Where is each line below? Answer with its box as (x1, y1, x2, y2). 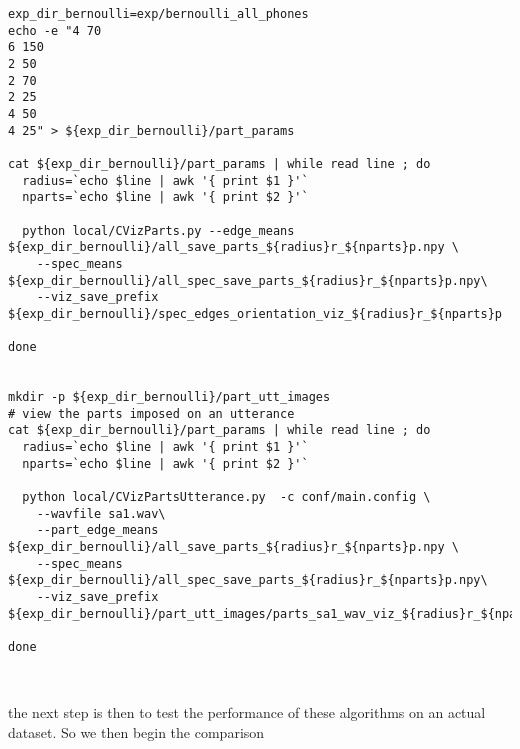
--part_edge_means (36, 523, 159, 538)
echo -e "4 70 (8, 23, 102, 38)
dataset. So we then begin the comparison (8, 721, 265, 742)
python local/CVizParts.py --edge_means (22, 223, 295, 238)
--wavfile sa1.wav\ (36, 506, 166, 521)
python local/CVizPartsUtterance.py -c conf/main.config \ (22, 490, 431, 505)
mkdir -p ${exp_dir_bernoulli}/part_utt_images (8, 390, 331, 405)
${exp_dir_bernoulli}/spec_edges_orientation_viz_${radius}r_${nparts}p (8, 306, 502, 321)
